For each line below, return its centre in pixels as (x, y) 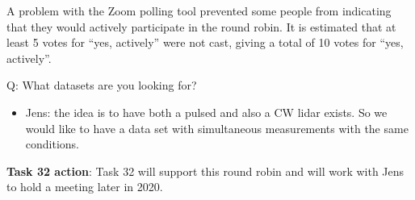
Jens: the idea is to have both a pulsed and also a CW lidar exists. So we (206, 112)
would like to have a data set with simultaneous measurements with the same (217, 128)
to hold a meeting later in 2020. (85, 187)
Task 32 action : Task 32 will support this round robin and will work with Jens (205, 171)
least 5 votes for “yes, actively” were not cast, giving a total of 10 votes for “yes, (205, 42)
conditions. (52, 144)
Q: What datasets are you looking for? (102, 85)
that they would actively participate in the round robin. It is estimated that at (201, 26)
